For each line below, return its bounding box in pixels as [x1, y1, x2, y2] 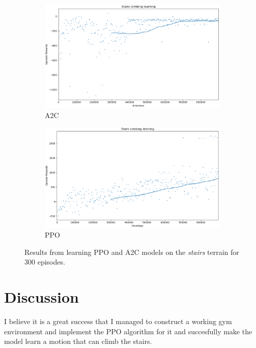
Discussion [4, 286, 79, 307]
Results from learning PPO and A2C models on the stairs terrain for [24, 246, 239, 257]
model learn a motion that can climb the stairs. [4, 336, 152, 346]
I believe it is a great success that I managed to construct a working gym [4, 316, 232, 327]
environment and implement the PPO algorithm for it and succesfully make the [4, 326, 252, 336]
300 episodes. [24, 256, 65, 267]
